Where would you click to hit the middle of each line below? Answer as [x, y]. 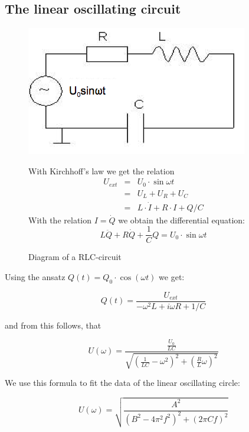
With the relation [60, 220]
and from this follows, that [53, 325]
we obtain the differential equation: [181, 220]
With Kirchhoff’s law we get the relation [101, 170]
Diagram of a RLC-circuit [75, 257]
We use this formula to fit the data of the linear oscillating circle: [122, 383]
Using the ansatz [35, 276]
